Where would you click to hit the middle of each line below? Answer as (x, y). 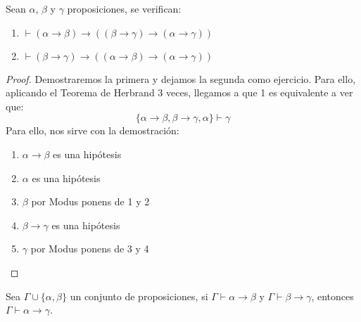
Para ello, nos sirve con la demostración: (93, 130)
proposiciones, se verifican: (124, 8)
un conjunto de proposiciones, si (139, 296)
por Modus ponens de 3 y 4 (90, 249)
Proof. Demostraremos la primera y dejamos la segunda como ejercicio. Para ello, (181, 78)
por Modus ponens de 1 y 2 (90, 201)
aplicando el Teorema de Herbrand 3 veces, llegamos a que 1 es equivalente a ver (179, 92)
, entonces (332, 296)
